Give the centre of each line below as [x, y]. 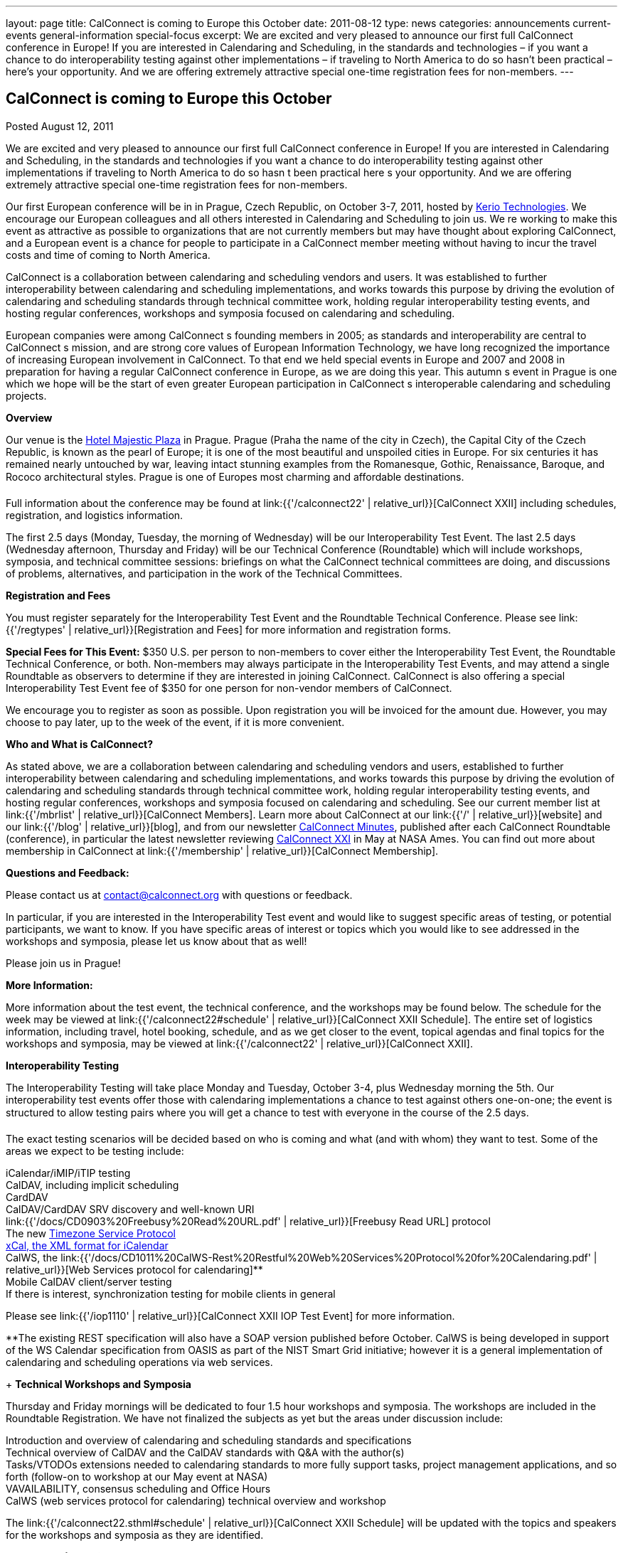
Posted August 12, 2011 [60, 126]
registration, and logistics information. [95, 515]
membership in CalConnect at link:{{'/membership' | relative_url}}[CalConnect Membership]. [222, 850]
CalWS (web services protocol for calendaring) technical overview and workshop [196, 1500]
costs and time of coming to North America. [108, 255]
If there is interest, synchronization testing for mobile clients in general [171, 1293]
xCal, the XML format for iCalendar [87, 1245]
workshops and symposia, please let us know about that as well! [156, 941]
